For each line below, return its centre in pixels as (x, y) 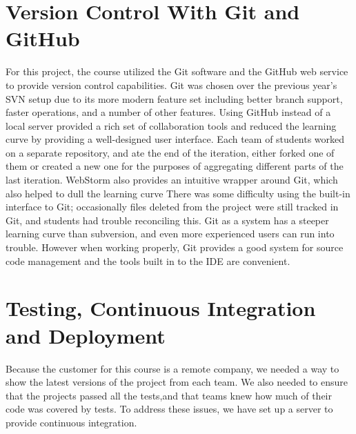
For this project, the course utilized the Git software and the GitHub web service (177, 71)
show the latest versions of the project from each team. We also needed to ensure (177, 382)
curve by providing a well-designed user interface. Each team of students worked (175, 139)
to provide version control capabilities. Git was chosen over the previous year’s (171, 85)
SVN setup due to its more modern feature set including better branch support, (174, 98)
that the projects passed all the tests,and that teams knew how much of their (169, 395)
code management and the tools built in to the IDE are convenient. (148, 260)
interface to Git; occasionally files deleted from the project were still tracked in (172, 207)
